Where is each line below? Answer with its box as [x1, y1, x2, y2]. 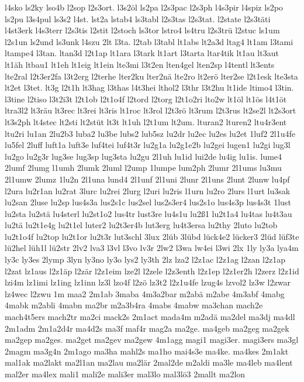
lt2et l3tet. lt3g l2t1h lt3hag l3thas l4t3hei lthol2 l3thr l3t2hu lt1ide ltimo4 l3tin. [5, 81, 294, 94]
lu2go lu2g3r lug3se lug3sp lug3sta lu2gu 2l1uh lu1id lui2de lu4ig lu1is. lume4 [5, 150, 282, 162]
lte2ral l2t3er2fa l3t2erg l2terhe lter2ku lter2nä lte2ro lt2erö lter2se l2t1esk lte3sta [5, 70, 298, 82]
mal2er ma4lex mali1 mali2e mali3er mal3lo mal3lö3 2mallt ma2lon [5, 368, 246, 380]
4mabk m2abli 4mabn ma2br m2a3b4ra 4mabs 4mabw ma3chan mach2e [5, 299, 263, 311]
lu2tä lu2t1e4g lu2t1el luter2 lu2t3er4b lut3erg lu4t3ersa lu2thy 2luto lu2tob [5, 219, 278, 231]
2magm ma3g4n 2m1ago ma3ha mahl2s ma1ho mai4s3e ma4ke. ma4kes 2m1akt [5, 345, 289, 357]
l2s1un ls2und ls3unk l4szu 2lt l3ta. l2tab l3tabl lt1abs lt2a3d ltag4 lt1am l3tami [5, 35, 293, 47]
